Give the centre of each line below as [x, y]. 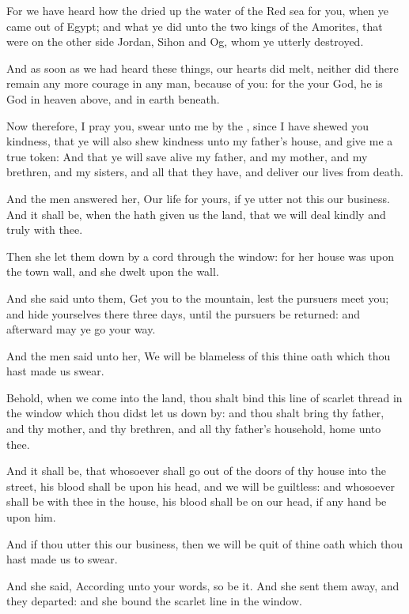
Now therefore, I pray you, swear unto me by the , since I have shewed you [188, 125]
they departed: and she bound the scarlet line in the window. [154, 601]
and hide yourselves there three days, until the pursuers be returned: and [184, 313]
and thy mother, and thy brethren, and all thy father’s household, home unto [194, 429]
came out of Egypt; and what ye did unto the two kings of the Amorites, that [195, 26]
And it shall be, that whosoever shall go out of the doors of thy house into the [196, 471]
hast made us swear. [55, 371]
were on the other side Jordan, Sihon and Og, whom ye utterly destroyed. [185, 41]
